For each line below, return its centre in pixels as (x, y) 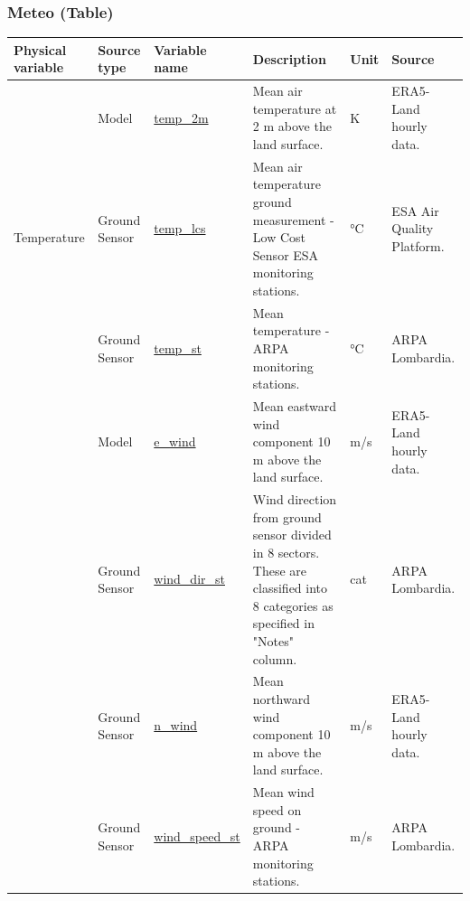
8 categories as (293, 605)
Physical (40, 49)
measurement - (293, 219)
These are (280, 570)
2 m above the (292, 126)
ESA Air (415, 210)
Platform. (418, 245)
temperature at (295, 108)
